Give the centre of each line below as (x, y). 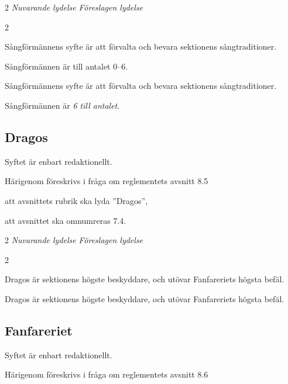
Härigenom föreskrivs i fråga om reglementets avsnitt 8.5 (107, 181)
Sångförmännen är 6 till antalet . (62, 105)
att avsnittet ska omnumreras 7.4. (66, 220)
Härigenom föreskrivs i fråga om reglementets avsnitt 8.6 (107, 374)
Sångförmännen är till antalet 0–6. (66, 66)
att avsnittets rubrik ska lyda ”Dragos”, (76, 200)
